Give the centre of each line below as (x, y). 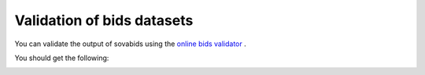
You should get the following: (62, 58)
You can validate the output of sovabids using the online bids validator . (131, 44)
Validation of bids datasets (104, 20)
